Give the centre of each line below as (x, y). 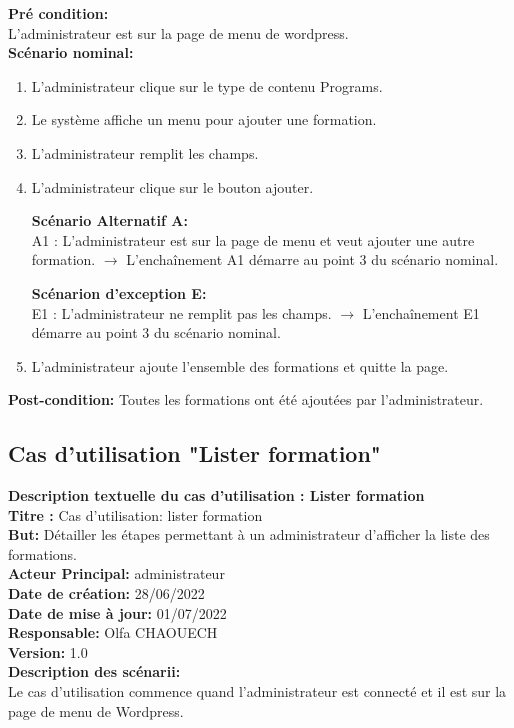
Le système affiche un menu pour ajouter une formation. (204, 119)
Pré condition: (58, 13)
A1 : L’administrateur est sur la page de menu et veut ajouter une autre (253, 239)
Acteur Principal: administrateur (116, 573)
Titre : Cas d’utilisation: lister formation (135, 514)
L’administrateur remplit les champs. (145, 152)
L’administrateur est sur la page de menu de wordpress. (178, 32)
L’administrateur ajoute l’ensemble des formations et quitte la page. (240, 365)
